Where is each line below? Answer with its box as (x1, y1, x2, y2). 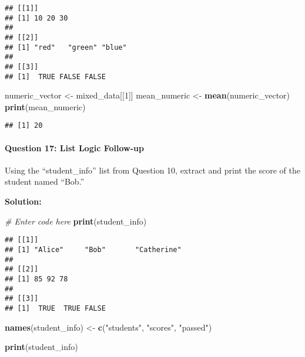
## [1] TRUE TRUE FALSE (5, 304, 106, 312)
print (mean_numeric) (5, 100, 86, 113)
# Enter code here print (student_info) (5, 215, 147, 227)
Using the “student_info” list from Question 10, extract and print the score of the (5, 164, 300, 176)
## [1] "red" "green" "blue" (5, 43, 127, 52)
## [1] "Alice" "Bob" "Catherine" (5, 245, 182, 254)
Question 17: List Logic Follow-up (5, 141, 144, 154)
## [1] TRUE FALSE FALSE (5, 72, 106, 81)
